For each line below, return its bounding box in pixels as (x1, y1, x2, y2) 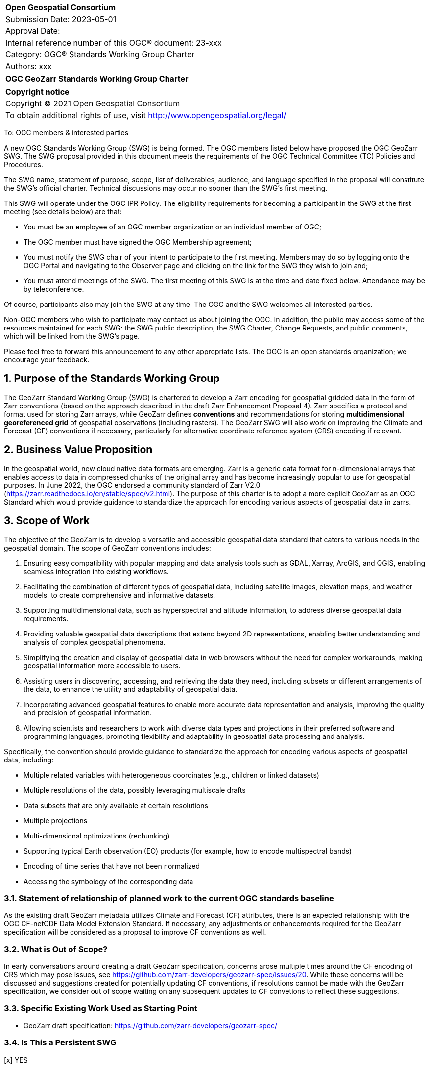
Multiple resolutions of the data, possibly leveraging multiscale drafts (24, 786, 246, 794)
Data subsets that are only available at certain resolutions (24, 801, 208, 810)
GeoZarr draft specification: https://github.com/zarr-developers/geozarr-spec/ (24, 1021, 277, 1030)
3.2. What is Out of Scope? (4, 944, 108, 954)
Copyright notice (5, 87, 70, 97)
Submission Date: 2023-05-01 (5, 14, 117, 24)
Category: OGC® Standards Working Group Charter (5, 50, 195, 59)
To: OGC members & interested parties (4, 128, 129, 137)
